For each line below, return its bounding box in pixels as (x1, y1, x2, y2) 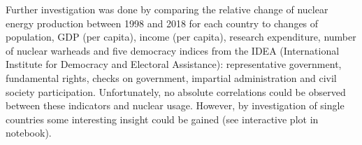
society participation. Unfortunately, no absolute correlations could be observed (6, 84, 346, 99)
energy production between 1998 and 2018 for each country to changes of (6, 15, 319, 30)
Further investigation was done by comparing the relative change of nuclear (6, 2, 328, 16)
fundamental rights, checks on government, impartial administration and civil (6, 70, 337, 85)
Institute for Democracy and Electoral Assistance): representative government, (6, 57, 342, 71)
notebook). (6, 125, 52, 140)
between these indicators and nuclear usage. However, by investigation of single (6, 98, 345, 113)
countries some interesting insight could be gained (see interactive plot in (6, 111, 319, 126)
